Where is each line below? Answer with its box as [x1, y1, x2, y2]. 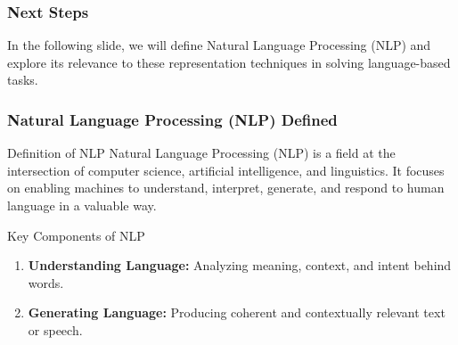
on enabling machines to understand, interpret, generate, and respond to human [7, 178, 445, 197]
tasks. [7, 70, 38, 89]
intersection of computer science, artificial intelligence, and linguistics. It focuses [7, 160, 445, 179]
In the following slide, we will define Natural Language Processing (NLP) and [7, 36, 431, 54]
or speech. [28, 320, 83, 339]
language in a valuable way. [7, 196, 157, 214]
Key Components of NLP [7, 226, 145, 244]
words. [28, 273, 64, 292]
